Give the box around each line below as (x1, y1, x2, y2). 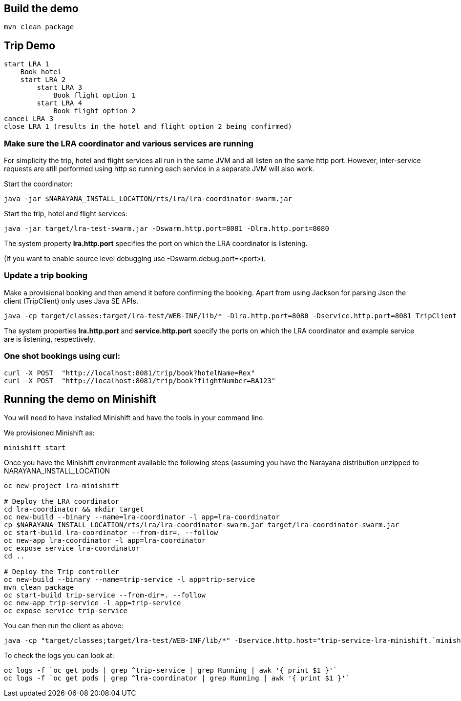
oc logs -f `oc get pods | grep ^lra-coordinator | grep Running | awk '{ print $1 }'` (4, 674, 350, 682)
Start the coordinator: (4, 180, 73, 188)
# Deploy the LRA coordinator (4, 497, 120, 506)
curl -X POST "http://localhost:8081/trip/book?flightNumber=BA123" (4, 376, 276, 385)
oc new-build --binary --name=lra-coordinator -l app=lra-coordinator (4, 513, 280, 521)
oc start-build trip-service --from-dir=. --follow (4, 591, 206, 599)
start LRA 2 (20, 76, 66, 84)
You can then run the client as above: (4, 621, 124, 630)
